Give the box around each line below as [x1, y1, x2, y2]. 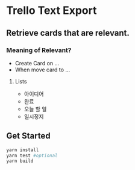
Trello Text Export [6, 4, 97, 18]
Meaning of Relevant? [6, 46, 72, 54]
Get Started [6, 131, 51, 141]
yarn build [6, 158, 34, 164]
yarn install [6, 146, 39, 153]
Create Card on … [14, 59, 60, 67]
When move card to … [14, 66, 71, 73]
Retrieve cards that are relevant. [6, 28, 130, 38]
